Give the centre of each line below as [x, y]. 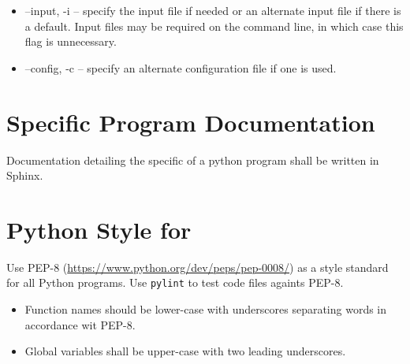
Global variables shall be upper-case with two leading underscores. [185, 351]
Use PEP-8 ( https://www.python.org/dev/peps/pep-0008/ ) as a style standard [198, 267]
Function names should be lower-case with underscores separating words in [206, 309]
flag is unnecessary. [71, 41]
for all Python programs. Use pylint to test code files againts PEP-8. [175, 282]
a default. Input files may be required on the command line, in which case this [214, 26]
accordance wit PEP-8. [80, 324]
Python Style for [99, 229]
